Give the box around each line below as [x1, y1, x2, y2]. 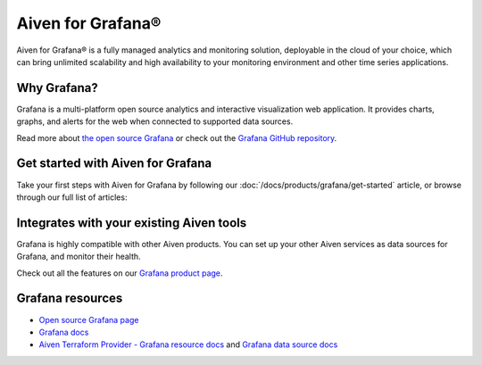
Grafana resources [16, 291, 123, 306]
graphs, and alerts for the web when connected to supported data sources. [16, 116, 294, 127]
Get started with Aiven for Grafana [16, 156, 212, 171]
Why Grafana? [16, 80, 98, 95]
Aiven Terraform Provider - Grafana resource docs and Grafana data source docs [38, 339, 338, 350]
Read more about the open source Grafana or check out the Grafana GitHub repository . [16, 132, 337, 143]
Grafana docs [38, 327, 89, 337]
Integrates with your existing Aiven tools [16, 215, 247, 230]
